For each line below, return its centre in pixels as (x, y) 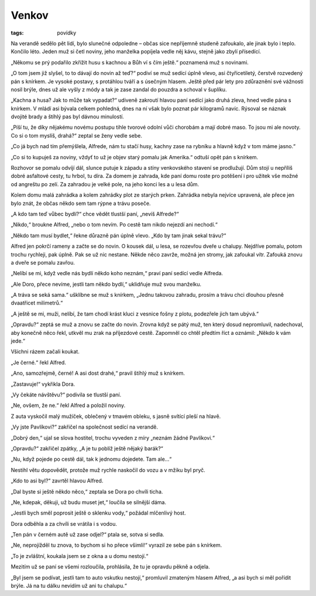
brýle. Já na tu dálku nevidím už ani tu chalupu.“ (69, 586)
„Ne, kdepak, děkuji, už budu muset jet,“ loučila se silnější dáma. (89, 502)
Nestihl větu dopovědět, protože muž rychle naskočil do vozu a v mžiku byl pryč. (108, 470)
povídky (67, 33)
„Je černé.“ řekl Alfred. (39, 362)
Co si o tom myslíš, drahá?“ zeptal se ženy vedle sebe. (77, 135)
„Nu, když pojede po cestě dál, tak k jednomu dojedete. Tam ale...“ (91, 459)
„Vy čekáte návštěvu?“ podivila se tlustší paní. (66, 395)
